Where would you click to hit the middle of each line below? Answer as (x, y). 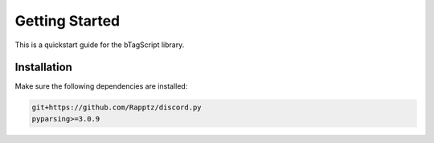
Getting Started (68, 21)
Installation (43, 68)
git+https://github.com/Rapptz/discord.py (117, 107)
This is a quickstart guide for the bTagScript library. (100, 45)
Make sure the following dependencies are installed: (101, 86)
